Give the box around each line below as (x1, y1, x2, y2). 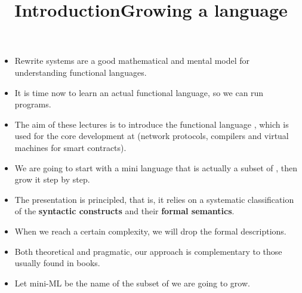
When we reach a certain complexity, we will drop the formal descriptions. (14, 224, 286, 237)
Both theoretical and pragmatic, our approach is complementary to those (14, 245, 282, 257)
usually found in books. (14, 257, 100, 269)
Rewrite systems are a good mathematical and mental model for (14, 54, 250, 67)
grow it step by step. (14, 173, 90, 186)
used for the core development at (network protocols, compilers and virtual (14, 129, 289, 142)
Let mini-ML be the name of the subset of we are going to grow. (14, 276, 250, 289)
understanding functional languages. (14, 66, 147, 78)
